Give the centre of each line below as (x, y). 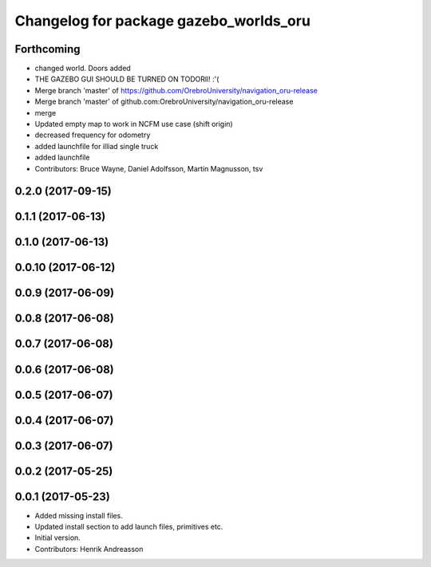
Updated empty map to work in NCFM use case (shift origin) (134, 124)
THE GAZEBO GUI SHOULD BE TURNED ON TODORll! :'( (127, 79)
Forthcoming (47, 49)
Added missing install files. (79, 515)
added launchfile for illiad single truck (97, 146)
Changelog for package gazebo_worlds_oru (163, 21)
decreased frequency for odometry (93, 135)
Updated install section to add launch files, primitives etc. (129, 527)
